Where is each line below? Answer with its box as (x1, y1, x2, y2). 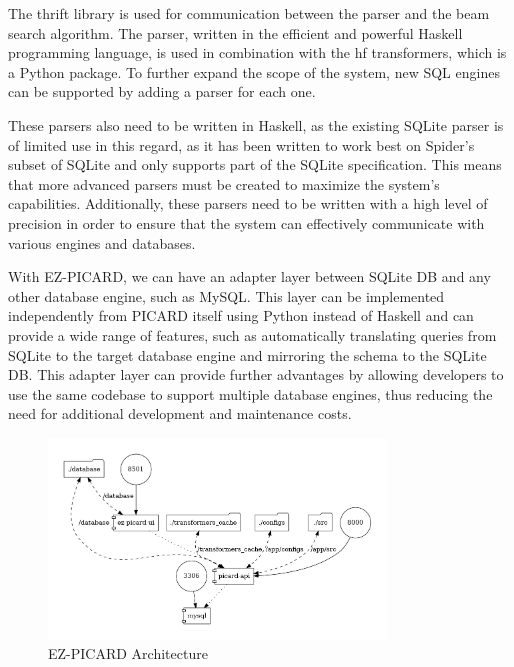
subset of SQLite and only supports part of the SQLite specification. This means (8, 154, 502, 175)
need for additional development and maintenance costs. (8, 403, 352, 424)
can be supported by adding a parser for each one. (8, 81, 316, 102)
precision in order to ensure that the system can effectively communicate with (8, 212, 485, 233)
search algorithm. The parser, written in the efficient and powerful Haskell (8, 22, 463, 43)
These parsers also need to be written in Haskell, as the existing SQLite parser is (8, 114, 504, 135)
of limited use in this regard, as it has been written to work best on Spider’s (8, 134, 475, 155)
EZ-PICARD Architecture (48, 643, 208, 664)
